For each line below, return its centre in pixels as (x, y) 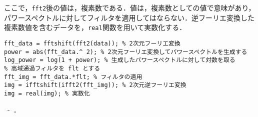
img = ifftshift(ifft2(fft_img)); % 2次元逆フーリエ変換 (95, 85)
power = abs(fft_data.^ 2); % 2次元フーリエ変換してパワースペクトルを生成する (126, 52)
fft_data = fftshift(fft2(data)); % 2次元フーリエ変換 (92, 43)
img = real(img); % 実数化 (47, 93)
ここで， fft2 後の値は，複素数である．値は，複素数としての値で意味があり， (130, 7)
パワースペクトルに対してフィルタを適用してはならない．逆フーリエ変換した (129, 17)
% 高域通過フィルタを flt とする (52, 68)
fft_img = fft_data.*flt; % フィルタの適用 (73, 77)
